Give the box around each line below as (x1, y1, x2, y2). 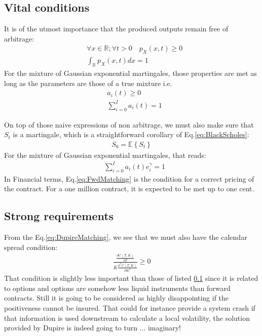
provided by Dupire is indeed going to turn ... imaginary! (4, 322, 181, 333)
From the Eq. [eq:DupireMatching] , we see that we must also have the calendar (4, 232, 247, 242)
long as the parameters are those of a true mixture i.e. (4, 77, 172, 88)
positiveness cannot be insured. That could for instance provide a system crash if (4, 303, 255, 313)
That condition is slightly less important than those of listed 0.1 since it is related (4, 273, 258, 283)
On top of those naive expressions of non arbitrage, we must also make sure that (4, 119, 254, 130)
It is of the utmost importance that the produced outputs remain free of (4, 23, 229, 34)
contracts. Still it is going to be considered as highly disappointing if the (4, 292, 229, 303)
